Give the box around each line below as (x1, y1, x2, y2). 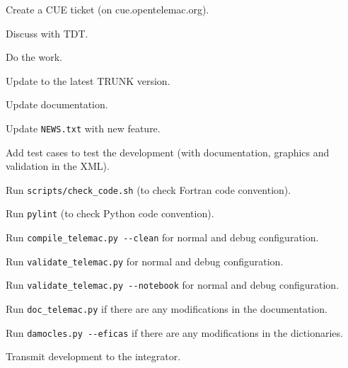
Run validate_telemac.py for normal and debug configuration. (6, 253, 284, 268)
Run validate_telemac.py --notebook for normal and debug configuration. (6, 277, 340, 292)
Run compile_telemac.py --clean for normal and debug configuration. (6, 230, 319, 245)
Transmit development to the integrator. (6, 349, 181, 364)
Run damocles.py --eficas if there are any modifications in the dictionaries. (6, 325, 343, 340)
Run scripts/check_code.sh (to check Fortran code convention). (6, 182, 291, 197)
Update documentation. (6, 97, 108, 112)
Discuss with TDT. (6, 25, 88, 40)
